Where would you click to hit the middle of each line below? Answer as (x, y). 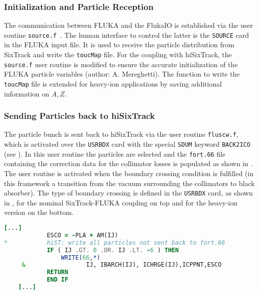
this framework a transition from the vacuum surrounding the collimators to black (129, 183)
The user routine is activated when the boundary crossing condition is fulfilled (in (129, 173)
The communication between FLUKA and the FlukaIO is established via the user (129, 25)
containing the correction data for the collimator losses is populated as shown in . (129, 163)
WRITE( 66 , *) (81, 257)
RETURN (57, 272)
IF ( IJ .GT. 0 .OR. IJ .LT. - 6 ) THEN (113, 250)
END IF (57, 280)
